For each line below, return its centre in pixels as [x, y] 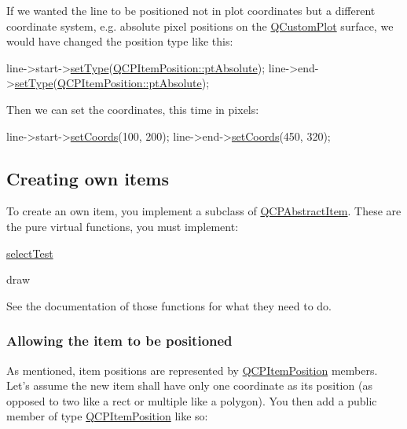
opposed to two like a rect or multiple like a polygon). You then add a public [192, 400]
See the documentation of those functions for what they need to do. [169, 305]
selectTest [30, 253]
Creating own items [88, 178]
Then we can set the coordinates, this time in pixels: [133, 109]
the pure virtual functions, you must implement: [123, 226]
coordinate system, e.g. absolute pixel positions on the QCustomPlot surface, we [200, 26]
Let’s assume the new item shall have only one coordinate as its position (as [189, 385]
